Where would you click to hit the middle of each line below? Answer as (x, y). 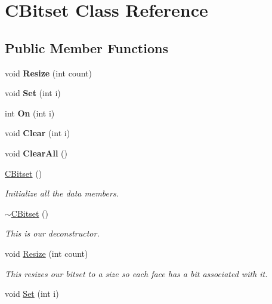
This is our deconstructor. (52, 233)
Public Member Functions (86, 47)
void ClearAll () (36, 153)
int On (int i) (30, 113)
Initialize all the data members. (62, 193)
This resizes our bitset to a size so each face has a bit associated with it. (136, 273)
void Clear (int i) (38, 133)
